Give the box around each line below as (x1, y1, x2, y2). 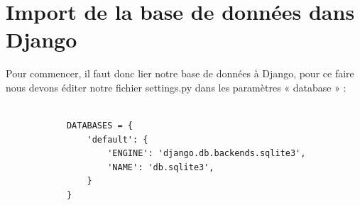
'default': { (87, 134, 148, 145)
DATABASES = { (66, 121, 133, 131)
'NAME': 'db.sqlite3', (107, 162, 214, 172)
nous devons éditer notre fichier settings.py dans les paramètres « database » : (6, 79, 347, 94)
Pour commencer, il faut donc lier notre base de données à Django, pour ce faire (6, 66, 354, 81)
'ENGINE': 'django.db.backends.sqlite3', (107, 148, 306, 159)
